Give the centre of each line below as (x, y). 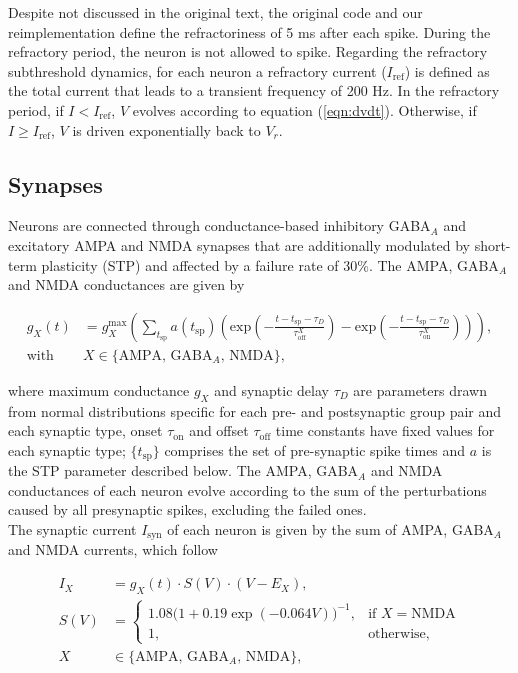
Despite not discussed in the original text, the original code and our (215, 12)
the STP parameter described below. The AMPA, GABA (183, 470)
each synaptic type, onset (85, 430)
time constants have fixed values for (385, 430)
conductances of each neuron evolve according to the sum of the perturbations (247, 489)
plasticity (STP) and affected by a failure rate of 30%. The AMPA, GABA (270, 264)
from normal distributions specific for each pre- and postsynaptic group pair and (255, 410)
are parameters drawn (420, 389)
